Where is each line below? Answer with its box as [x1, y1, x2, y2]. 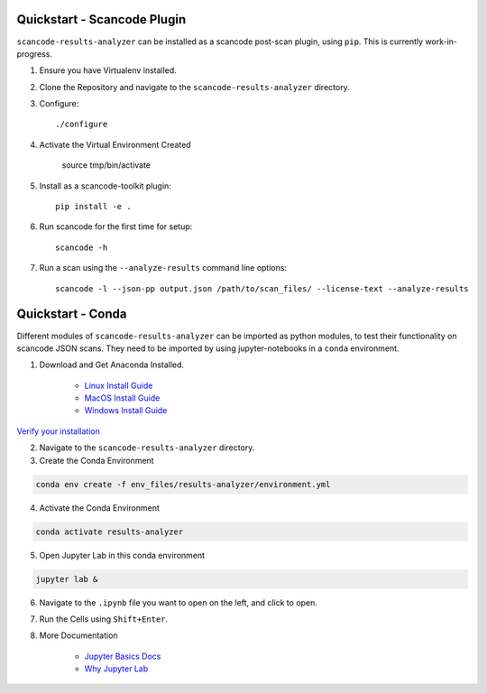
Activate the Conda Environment [39, 502, 160, 513]
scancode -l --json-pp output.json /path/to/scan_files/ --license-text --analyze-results [55, 283, 469, 293]
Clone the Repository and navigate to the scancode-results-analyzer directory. [39, 81, 351, 92]
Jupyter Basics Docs [84, 651, 161, 661]
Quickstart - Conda [16, 307, 127, 322]
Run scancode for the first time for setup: [39, 221, 193, 232]
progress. [16, 48, 53, 59]
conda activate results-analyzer [35, 526, 184, 537]
